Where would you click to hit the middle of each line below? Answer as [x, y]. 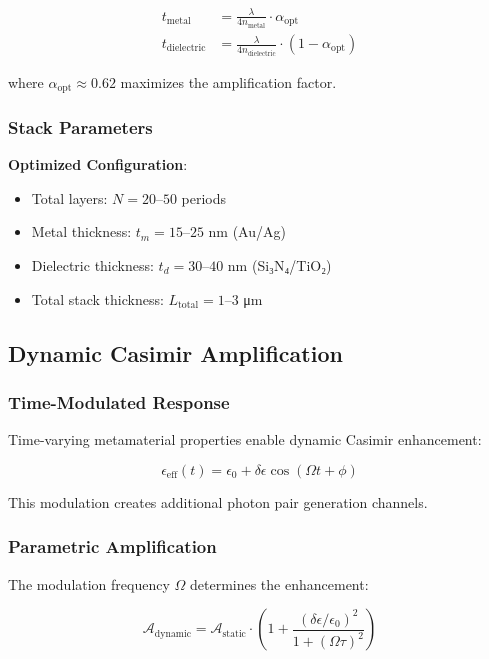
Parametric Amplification [112, 546]
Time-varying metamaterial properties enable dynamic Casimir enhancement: [245, 439]
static [234, 633]
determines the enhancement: [279, 583]
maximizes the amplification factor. [228, 81]
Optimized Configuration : [98, 164]
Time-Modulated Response [119, 401]
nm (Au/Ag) [247, 231]
